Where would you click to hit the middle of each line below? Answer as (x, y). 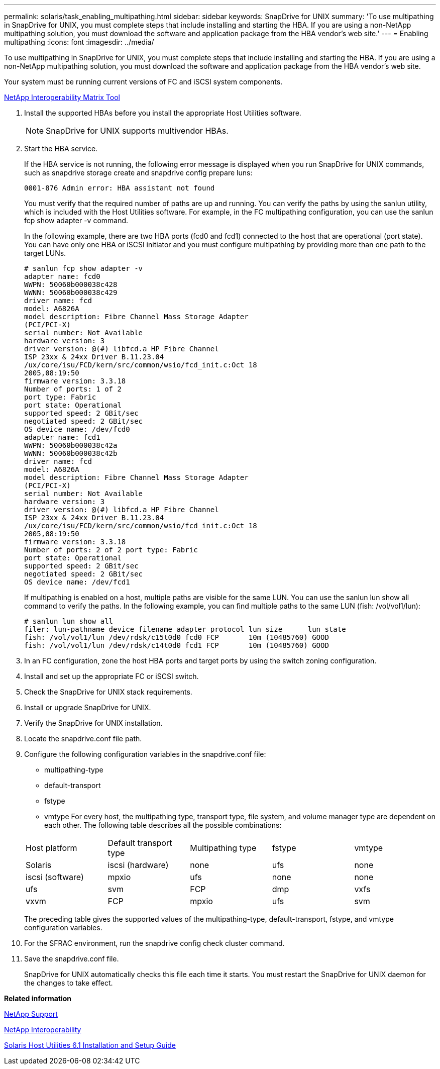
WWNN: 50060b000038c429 (71, 293)
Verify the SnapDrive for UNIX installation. (93, 723)
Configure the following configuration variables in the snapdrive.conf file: (145, 754)
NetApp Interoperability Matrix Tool (62, 97)
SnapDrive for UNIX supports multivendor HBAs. (137, 131)
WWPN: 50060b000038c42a (71, 445)
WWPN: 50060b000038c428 (71, 284)
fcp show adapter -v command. (76, 220)
